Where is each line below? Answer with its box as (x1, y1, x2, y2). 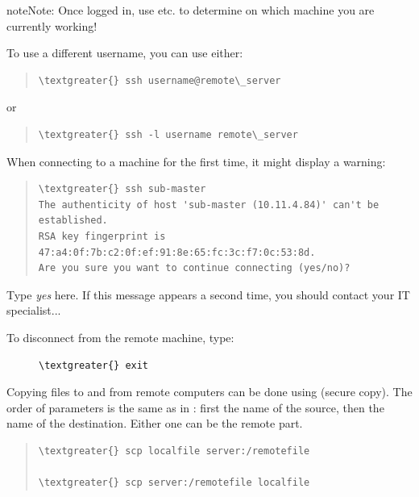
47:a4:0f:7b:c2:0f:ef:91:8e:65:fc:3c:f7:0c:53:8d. (38, 246, 316, 258)
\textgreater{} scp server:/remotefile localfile (38, 477, 310, 489)
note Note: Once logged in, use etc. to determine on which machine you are (6, 2, 375, 18)
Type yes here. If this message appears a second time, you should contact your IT (6, 286, 410, 303)
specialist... (6, 302, 61, 319)
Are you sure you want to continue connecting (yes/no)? (38, 262, 351, 274)
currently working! (6, 17, 97, 34)
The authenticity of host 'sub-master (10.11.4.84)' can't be (38, 198, 380, 211)
